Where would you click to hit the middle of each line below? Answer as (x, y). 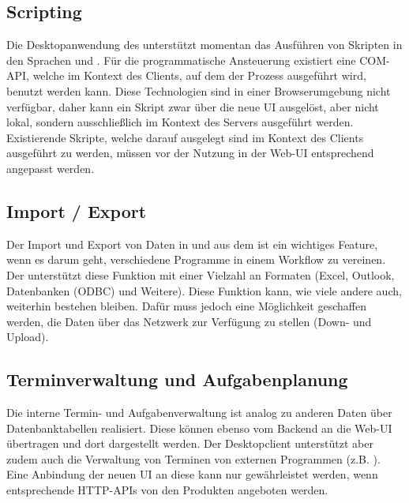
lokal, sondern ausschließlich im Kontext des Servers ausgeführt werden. (180, 122)
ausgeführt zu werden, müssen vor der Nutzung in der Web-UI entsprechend (190, 153)
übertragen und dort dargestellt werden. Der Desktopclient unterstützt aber (190, 443)
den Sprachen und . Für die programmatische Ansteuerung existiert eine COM (197, 60)
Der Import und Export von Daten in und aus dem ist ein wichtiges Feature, (192, 244)
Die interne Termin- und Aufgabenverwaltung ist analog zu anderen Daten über (199, 413)
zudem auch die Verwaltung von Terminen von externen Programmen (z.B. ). (193, 458)
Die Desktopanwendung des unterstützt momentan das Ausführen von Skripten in (204, 45)
